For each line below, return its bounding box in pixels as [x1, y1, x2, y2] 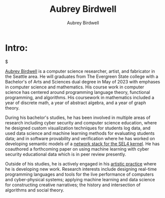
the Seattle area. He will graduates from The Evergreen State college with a [5, 73, 159, 79]
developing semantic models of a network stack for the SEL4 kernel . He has [5, 141, 160, 147]
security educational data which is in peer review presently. [5, 151, 126, 157]
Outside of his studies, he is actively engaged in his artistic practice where [5, 160, 157, 166]
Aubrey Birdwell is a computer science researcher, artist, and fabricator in [5, 68, 156, 74]
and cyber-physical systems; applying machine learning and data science [5, 176, 155, 182]
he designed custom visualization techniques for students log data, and [5, 125, 151, 131]
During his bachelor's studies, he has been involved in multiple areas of [5, 115, 151, 120]
